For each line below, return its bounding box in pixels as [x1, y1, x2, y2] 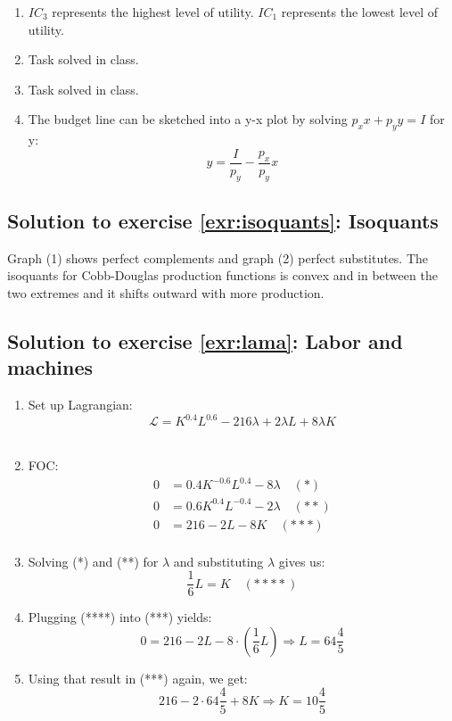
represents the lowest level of [281, 3, 439, 21]
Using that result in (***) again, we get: [28, 668, 248, 687]
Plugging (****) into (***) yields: [28, 608, 212, 626]
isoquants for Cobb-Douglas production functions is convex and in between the [7, 266, 438, 285]
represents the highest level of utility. [52, 3, 254, 21]
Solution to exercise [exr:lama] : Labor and [7, 327, 403, 354]
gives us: [278, 551, 325, 570]
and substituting [173, 551, 264, 570]
